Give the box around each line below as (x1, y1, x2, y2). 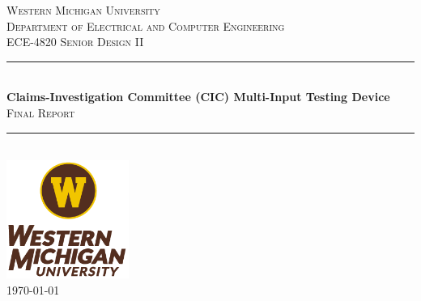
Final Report (6, 104, 75, 121)
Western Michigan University (6, 2, 160, 18)
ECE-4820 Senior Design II (6, 33, 144, 50)
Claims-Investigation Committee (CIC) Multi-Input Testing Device (6, 88, 390, 105)
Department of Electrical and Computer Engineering (6, 17, 285, 34)
